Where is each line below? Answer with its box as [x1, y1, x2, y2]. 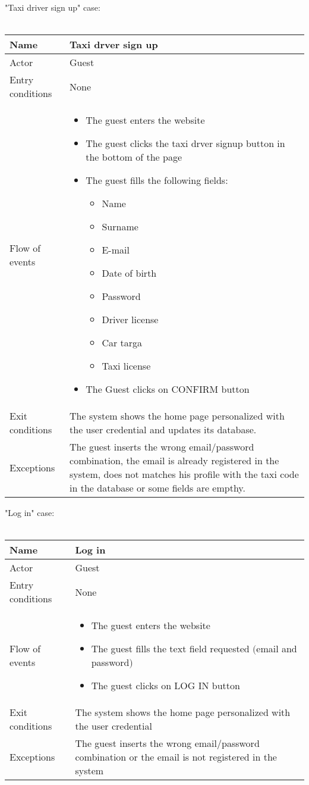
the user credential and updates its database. [70, 423, 257, 437]
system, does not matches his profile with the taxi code [70, 467, 299, 481]
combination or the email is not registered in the [75, 750, 277, 764]
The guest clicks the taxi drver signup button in [86, 136, 285, 151]
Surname [102, 220, 138, 234]
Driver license [102, 312, 159, 327]
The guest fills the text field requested [91, 642, 250, 656]
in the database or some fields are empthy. [70, 481, 245, 495]
